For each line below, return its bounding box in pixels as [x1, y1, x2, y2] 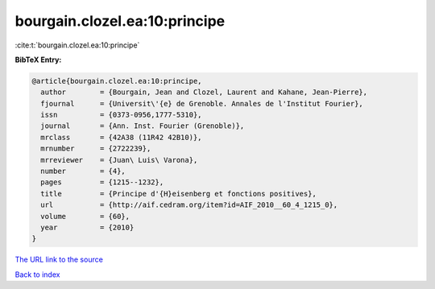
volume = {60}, [40, 212, 130, 221]
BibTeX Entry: [14, 55, 62, 64]
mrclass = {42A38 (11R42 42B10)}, [40, 133, 202, 142]
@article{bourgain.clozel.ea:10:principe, [31, 76, 202, 85]
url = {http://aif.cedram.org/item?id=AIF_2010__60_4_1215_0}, [40, 200, 338, 209]
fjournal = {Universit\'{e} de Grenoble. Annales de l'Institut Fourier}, [40, 99, 364, 108]
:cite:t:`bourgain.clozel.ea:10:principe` [14, 40, 140, 50]
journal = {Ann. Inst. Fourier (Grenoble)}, [40, 122, 245, 130]
